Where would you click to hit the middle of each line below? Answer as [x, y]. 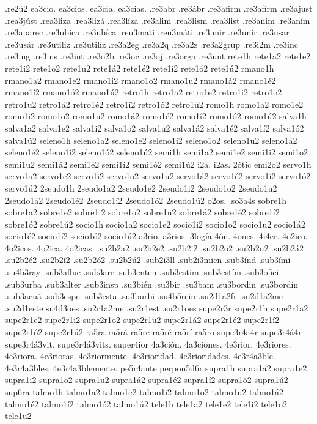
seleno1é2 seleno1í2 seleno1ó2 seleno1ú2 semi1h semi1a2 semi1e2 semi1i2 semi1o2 [157, 152]
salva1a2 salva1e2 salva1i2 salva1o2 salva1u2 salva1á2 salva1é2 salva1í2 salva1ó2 [155, 128]
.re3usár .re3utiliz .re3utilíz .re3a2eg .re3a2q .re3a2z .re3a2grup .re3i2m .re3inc [152, 44]
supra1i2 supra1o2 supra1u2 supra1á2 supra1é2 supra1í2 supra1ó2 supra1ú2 [147, 380]
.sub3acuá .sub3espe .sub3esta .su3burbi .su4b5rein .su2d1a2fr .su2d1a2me [144, 296]
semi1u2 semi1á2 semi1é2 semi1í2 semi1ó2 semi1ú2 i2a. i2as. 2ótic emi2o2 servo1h [158, 164]
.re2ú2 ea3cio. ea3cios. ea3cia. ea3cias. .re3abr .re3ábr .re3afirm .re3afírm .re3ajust [159, 8]
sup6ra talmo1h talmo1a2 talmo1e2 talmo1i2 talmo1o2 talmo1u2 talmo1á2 [144, 392]
